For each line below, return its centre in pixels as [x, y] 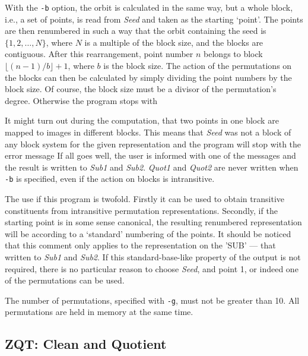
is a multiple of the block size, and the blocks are [174, 42]
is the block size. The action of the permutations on [198, 66]
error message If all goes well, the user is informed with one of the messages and [150, 155]
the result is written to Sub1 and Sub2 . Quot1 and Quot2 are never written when [152, 167]
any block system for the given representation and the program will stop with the [153, 144]
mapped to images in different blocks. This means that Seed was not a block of [148, 132]
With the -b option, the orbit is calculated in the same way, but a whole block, [149, 7]
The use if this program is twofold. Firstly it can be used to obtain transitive [145, 199]
